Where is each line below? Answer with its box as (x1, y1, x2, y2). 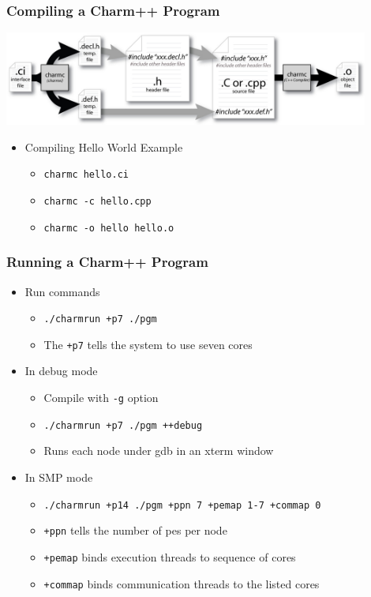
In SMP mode (24, 468, 93, 485)
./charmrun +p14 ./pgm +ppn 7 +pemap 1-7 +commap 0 (43, 499, 321, 511)
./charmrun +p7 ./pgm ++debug (43, 419, 203, 431)
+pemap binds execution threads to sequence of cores (43, 548, 296, 565)
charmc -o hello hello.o (43, 222, 174, 234)
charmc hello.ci (43, 169, 129, 181)
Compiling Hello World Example (24, 138, 183, 155)
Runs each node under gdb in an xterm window (43, 442, 274, 459)
